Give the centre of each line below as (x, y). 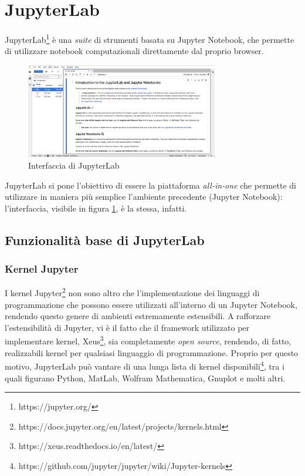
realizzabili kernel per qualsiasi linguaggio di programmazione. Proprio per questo (152, 352)
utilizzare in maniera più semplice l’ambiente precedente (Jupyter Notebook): (144, 197)
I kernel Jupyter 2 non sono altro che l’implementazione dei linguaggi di (132, 292)
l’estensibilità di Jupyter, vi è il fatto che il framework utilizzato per (127, 327)
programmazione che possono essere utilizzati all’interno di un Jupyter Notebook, (151, 304)
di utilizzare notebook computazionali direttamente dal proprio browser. (134, 51)
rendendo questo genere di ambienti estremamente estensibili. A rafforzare (138, 316)
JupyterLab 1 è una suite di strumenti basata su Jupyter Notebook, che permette (150, 38)
